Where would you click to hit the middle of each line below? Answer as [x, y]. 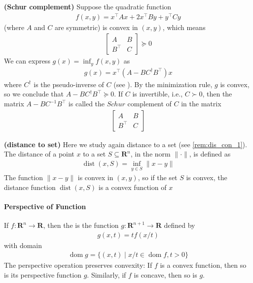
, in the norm [150, 154]
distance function [30, 187]
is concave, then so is [165, 274]
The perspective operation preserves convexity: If [78, 265]
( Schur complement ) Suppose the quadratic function [88, 6]
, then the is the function [81, 225]
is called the [87, 103]
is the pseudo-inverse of [69, 84]
